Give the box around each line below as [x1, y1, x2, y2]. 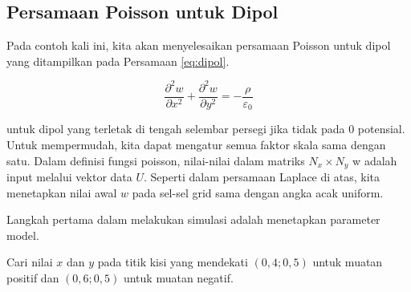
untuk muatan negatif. [123, 270, 234, 286]
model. [6, 226, 39, 243]
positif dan [6, 270, 59, 286]
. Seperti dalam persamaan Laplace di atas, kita [144, 168, 380, 185]
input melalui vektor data [6, 168, 132, 185]
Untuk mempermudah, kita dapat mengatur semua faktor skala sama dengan [6, 136, 386, 152]
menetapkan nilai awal [6, 184, 117, 201]
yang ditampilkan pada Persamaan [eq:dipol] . [6, 52, 230, 69]
